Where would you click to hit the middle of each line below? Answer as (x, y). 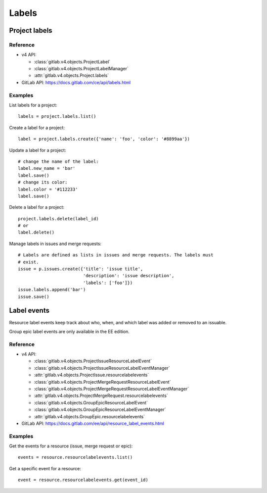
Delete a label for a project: (37, 207)
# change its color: (43, 182)
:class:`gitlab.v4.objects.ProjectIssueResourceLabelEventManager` (102, 368)
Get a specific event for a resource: (45, 468)
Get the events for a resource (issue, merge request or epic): (71, 446)
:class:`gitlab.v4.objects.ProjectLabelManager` (81, 69)
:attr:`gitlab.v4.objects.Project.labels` (71, 75)
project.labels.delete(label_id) (58, 219)
